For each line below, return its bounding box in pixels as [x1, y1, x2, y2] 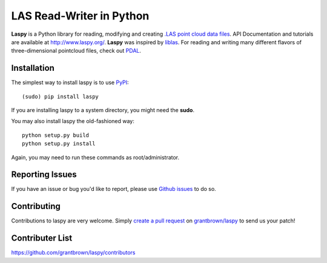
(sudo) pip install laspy [22, 93, 99, 100]
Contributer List [11, 233, 73, 244]
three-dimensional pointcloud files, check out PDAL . [11, 47, 142, 55]
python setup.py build [22, 131, 90, 139]
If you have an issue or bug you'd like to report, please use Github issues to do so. [11, 185, 216, 193]
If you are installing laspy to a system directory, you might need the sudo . [11, 107, 195, 114]
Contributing [11, 201, 61, 211]
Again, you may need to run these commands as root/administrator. [11, 153, 180, 161]
